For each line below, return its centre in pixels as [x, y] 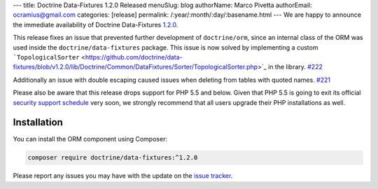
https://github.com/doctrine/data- [134, 57]
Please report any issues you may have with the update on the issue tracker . [123, 176]
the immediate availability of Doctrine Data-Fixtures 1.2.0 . [96, 24]
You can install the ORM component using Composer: [90, 139]
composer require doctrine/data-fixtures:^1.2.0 [113, 158]
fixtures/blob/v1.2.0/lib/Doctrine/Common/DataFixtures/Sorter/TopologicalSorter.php [135, 67]
